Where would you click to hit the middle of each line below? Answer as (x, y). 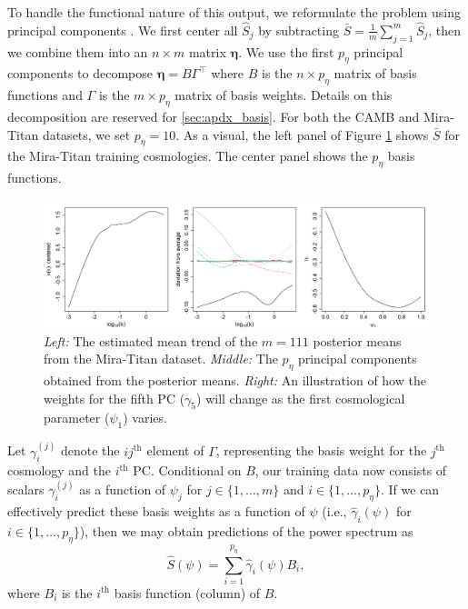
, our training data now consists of (351, 470)
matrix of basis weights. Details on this (284, 95)
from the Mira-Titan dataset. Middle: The (161, 359)
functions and (45, 95)
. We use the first (286, 51)
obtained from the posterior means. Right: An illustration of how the (235, 379)
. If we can (410, 489)
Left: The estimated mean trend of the (151, 340)
